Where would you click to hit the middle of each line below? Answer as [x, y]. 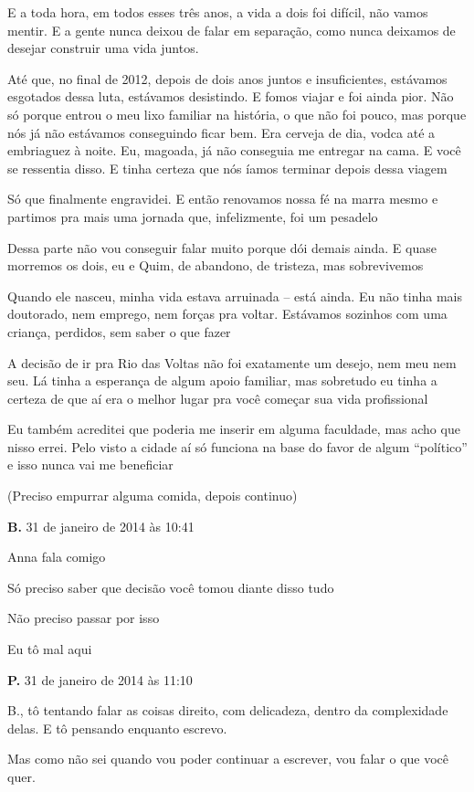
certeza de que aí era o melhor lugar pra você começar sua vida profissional [218, 398]
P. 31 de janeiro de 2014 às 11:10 [100, 679]
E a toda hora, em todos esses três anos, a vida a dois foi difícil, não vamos [218, 12]
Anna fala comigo [57, 557]
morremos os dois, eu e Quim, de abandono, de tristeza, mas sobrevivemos [216, 265]
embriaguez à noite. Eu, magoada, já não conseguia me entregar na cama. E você [234, 150]
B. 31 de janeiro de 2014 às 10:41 [101, 526]
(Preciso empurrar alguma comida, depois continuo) [153, 496]
